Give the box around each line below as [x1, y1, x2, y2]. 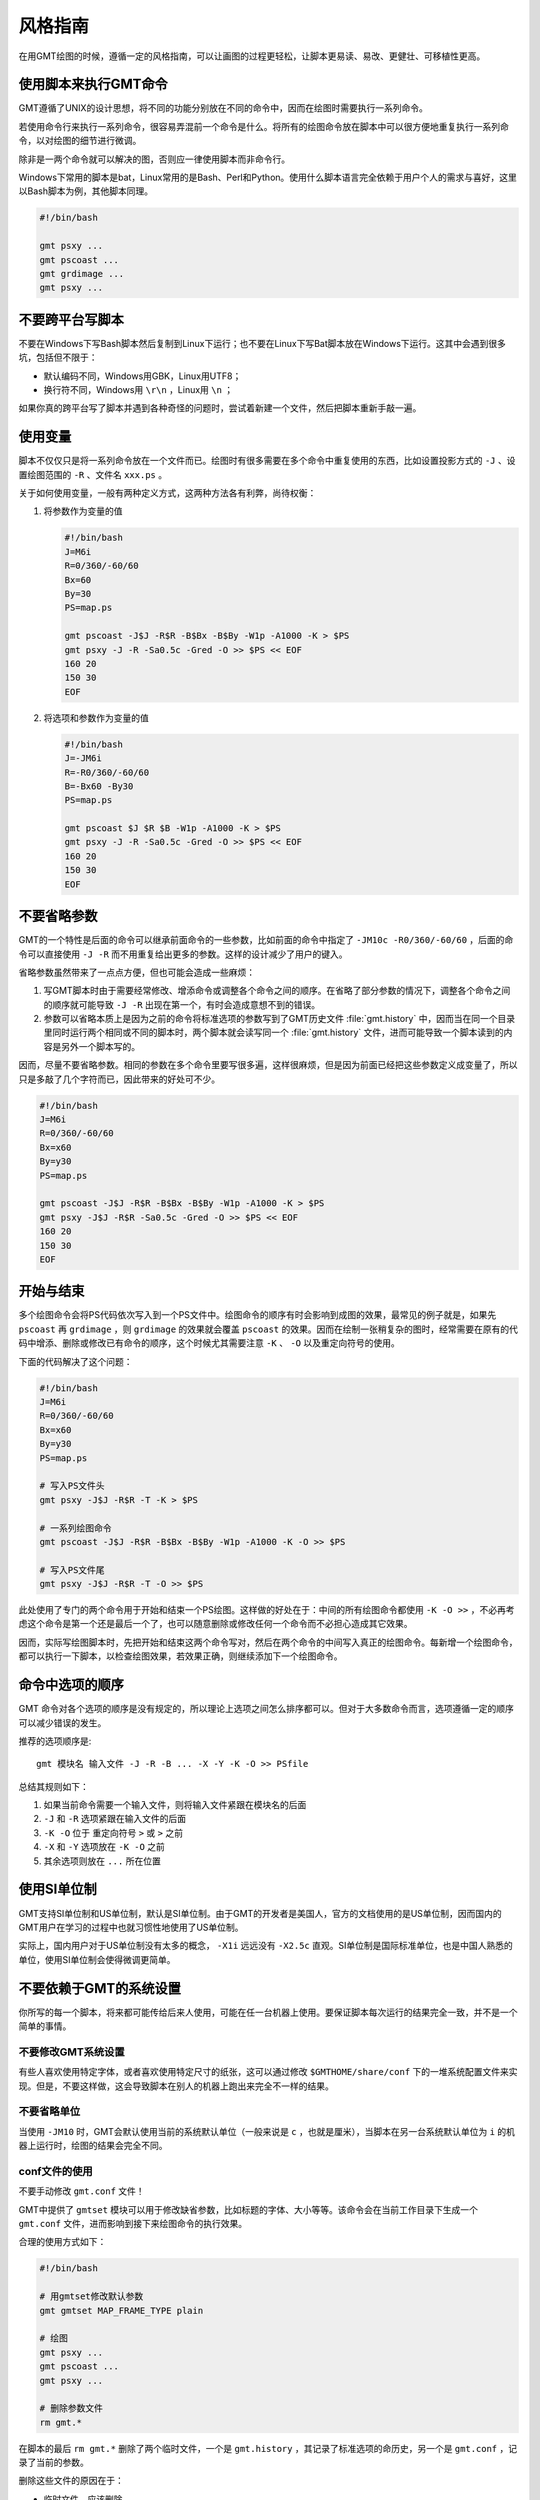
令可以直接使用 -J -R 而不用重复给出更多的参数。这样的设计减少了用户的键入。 [18, 948, 349, 960]
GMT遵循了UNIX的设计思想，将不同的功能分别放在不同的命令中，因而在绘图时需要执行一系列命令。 [18, 102, 429, 114]
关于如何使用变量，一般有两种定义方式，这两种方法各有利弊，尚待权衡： [18, 487, 317, 499]
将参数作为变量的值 [43, 505, 123, 517]
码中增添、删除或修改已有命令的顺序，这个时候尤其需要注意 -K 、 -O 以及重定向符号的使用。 [18, 1337, 400, 1349]
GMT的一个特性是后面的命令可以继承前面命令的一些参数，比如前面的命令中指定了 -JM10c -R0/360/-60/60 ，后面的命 [18, 934, 514, 946]
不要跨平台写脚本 [18, 311, 124, 328]
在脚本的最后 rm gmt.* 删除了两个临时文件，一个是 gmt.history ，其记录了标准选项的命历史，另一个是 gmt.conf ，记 [18, 2442, 518, 2454]
